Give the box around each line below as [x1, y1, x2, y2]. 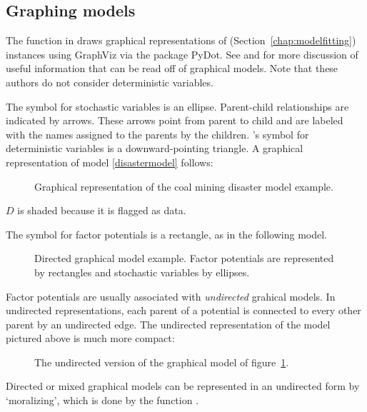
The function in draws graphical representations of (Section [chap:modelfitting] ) [6, 33, 356, 48]
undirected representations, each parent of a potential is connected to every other [6, 303, 361, 318]
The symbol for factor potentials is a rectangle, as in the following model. [6, 226, 327, 241]
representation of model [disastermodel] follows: [6, 154, 213, 169]
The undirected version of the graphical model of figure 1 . [34, 354, 289, 369]
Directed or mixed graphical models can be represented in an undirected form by [6, 378, 360, 393]
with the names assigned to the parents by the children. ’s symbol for [6, 126, 309, 141]
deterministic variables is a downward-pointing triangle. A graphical [6, 141, 303, 156]
